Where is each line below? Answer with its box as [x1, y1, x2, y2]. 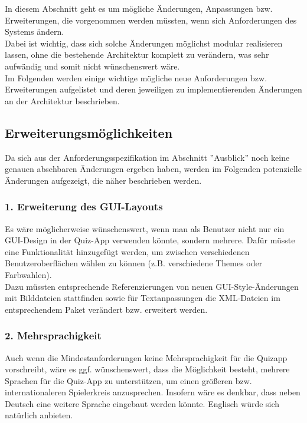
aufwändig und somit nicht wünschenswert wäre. [5, 60, 180, 72]
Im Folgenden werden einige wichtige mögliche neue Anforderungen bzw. [5, 71, 267, 84]
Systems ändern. [5, 25, 64, 38]
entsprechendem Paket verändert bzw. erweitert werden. [5, 303, 208, 315]
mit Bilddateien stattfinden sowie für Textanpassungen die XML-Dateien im [5, 292, 280, 304]
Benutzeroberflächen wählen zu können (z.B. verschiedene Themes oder [5, 257, 263, 269]
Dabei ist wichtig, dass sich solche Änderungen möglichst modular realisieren [5, 37, 283, 49]
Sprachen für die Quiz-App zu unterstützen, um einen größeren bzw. [5, 374, 252, 386]
